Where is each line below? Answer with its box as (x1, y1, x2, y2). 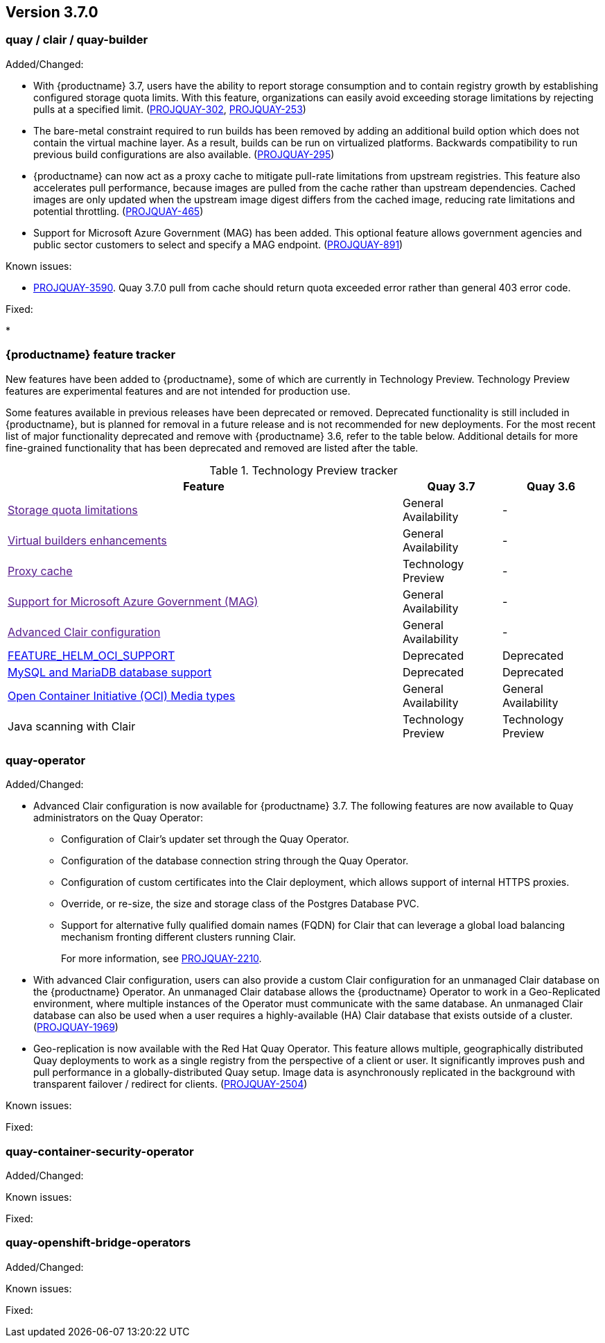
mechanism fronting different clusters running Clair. (61, 931, 296, 943)
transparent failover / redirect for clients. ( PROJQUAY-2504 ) (33, 1078, 308, 1090)
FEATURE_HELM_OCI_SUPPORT (8, 648, 175, 662)
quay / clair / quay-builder (6, 33, 148, 47)
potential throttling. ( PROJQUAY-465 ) (33, 205, 204, 217)
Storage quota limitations (8, 502, 138, 517)
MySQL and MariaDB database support (8, 665, 212, 679)
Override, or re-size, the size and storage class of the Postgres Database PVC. (61, 898, 419, 910)
